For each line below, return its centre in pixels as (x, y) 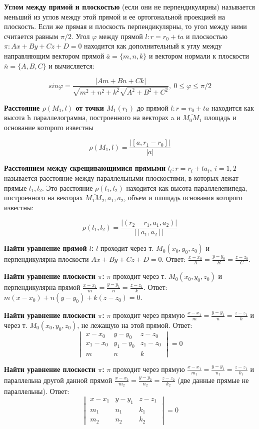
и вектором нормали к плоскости (199, 55)
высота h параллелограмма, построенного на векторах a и (92, 117)
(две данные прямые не (213, 380)
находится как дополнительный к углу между (153, 46)
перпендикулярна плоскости (46, 259)
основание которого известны (49, 127)
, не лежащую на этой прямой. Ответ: (135, 325)
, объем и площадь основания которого (183, 197)
